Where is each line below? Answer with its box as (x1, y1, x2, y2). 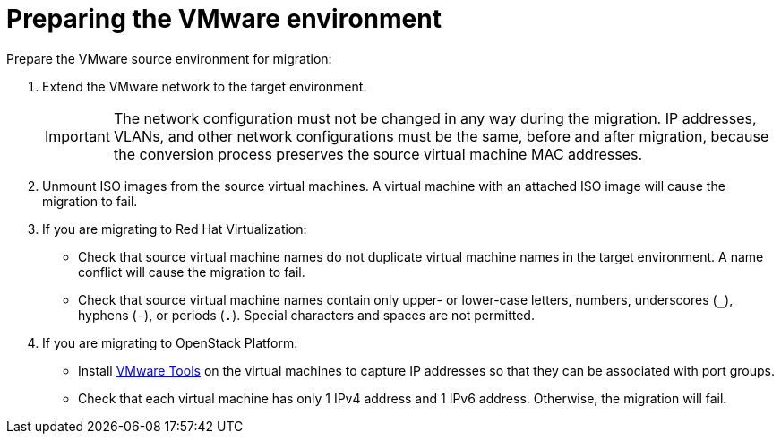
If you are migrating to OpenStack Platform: (42, 334, 298, 350)
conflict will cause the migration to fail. (78, 264, 305, 280)
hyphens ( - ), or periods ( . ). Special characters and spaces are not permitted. (78, 307, 535, 323)
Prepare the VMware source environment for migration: (6, 50, 332, 66)
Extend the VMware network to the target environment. (42, 78, 367, 94)
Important (45, 126, 110, 145)
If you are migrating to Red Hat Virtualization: (42, 220, 307, 237)
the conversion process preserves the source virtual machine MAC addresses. (113, 144, 643, 163)
